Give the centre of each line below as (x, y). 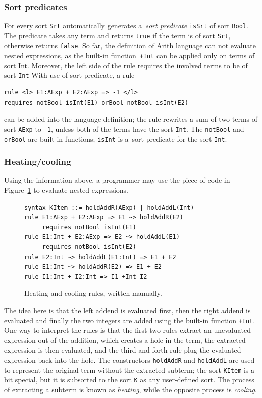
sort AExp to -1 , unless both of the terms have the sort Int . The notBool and (124, 129)
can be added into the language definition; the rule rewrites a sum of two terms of (131, 119)
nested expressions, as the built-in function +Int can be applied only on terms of (129, 55)
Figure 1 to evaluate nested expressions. (66, 190)
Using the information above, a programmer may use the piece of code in (117, 180)
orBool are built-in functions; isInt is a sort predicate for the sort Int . (116, 139)
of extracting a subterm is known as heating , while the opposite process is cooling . (130, 389)
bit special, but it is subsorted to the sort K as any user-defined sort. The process (129, 380)
